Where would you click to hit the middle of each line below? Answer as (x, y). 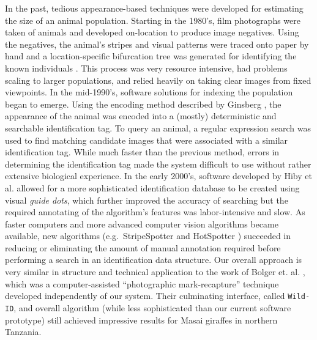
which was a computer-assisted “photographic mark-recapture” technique (142, 283)
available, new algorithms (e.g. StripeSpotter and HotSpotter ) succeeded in (148, 236)
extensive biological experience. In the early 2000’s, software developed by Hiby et (158, 176)
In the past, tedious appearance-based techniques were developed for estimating (154, 8)
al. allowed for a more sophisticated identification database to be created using (152, 187)
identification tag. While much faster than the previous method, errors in (142, 152)
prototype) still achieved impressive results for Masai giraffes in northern (141, 320)
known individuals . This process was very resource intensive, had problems (146, 68)
